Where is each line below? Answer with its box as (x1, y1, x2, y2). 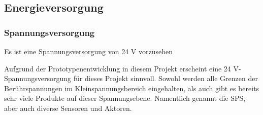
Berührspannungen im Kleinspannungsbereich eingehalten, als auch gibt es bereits (4, 83, 259, 93)
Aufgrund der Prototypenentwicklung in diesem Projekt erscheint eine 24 (4, 63, 231, 73)
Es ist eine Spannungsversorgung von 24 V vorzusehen (4, 46, 173, 56)
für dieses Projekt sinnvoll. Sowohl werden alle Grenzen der (73, 73, 258, 84)
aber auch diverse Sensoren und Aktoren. (4, 102, 132, 113)
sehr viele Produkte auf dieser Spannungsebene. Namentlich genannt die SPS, (4, 93, 246, 103)
